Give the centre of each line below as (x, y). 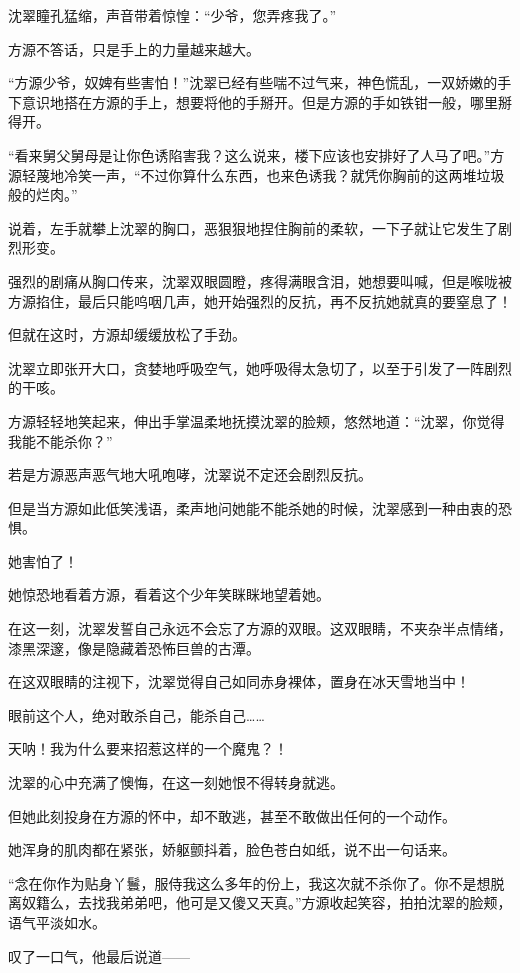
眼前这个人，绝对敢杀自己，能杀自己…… (136, 714)
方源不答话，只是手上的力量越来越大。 (134, 48)
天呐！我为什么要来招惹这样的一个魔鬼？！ (148, 748)
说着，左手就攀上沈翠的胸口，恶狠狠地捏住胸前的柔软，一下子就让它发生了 (253, 227)
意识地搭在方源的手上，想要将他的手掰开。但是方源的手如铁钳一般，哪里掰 (266, 101)
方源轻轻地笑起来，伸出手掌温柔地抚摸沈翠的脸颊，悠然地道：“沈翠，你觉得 (256, 420)
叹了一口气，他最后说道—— (99, 955)
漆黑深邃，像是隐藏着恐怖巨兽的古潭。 (134, 647)
